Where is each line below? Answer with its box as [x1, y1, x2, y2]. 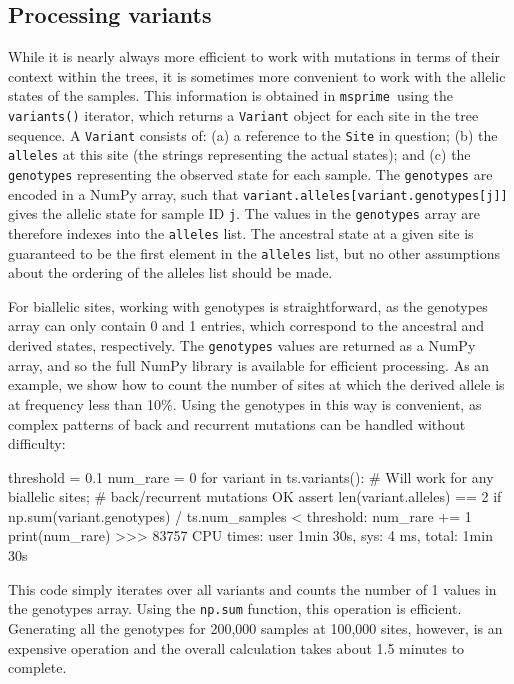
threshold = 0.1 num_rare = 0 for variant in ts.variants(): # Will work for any [8, 466, 494, 487]
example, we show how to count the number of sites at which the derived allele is [8, 374, 505, 395]
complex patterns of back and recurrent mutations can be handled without [8, 413, 466, 434]
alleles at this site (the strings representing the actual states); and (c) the [8, 144, 471, 165]
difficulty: [8, 433, 66, 454]
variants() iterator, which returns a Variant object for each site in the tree [8, 105, 479, 126]
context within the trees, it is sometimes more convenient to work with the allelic [8, 65, 506, 86]
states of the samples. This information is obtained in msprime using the [8, 85, 454, 106]
